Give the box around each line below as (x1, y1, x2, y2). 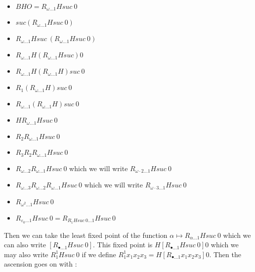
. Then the (209, 249, 241, 259)
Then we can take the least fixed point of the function (4, 229, 168, 240)
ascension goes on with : (4, 259, 77, 269)
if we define (82, 249, 116, 259)
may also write (4, 249, 48, 259)
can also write (4, 239, 46, 250)
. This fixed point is (93, 239, 153, 250)
